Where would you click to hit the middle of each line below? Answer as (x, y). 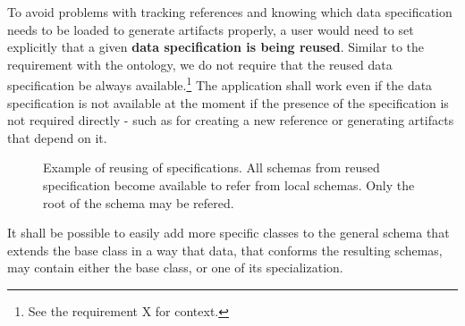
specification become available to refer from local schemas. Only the (229, 185)
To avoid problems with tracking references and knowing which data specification (230, 12)
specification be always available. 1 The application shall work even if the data (220, 84)
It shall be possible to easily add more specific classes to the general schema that (228, 233)
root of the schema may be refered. (139, 202)
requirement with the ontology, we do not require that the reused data (200, 64)
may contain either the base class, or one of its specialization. (175, 267)
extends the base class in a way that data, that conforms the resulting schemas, (225, 250)
